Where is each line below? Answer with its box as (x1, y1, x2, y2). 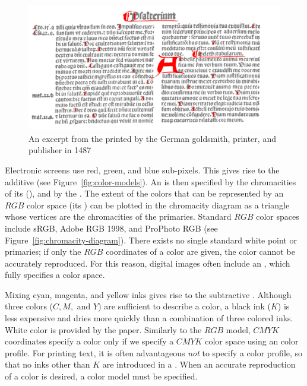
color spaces (256, 210, 299, 223)
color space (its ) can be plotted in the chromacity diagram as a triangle (26, 198, 290, 211)
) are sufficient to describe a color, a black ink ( (98, 300, 271, 312)
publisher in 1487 (29, 144, 91, 156)
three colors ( (5, 300, 53, 312)
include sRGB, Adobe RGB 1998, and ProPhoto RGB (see (5, 222, 218, 234)
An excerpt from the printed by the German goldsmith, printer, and (29, 132, 276, 144)
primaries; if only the (5, 245, 81, 258)
